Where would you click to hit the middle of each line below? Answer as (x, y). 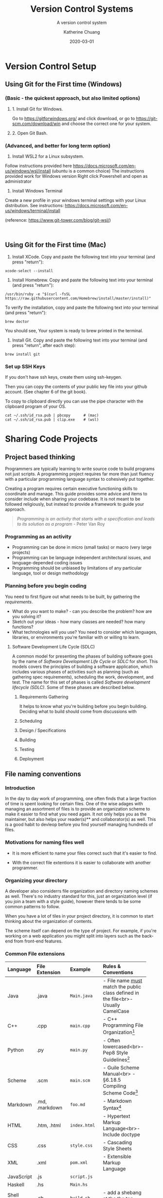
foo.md (77, 1104)
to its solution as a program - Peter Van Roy (61, 524)
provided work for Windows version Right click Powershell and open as (76, 176)
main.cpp (80, 1026)
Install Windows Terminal (37, 191)
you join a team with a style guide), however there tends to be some (73, 901)
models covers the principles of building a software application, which (82, 666)
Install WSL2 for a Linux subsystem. (48, 156)
